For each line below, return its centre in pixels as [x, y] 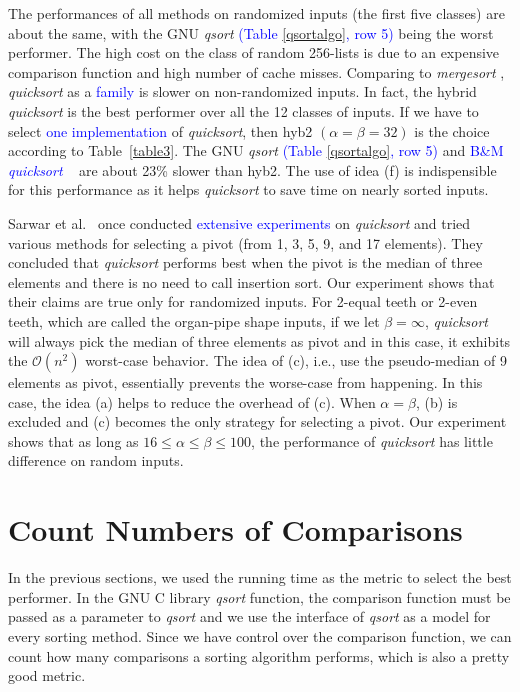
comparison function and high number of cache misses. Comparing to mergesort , [256, 71]
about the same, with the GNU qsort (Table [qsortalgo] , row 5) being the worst [251, 32]
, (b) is [436, 401]
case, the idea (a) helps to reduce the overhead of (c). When [192, 401]
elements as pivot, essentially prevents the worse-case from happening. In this [245, 382]
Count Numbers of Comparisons [235, 529]
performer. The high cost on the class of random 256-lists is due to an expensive [254, 52]
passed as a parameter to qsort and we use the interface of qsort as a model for [249, 616]
